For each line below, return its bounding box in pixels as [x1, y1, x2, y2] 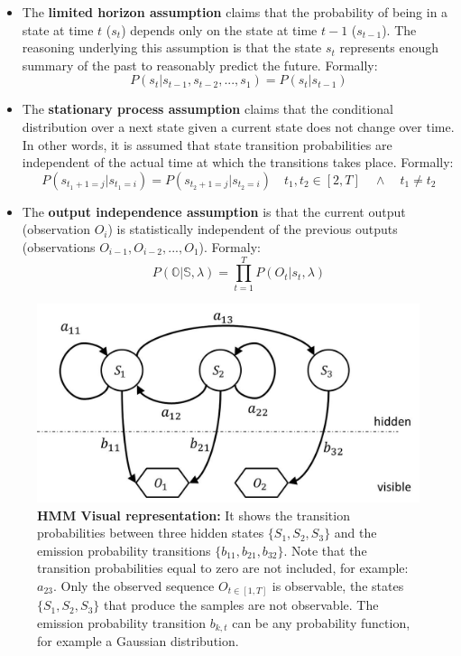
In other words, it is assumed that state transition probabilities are [22, 135, 392, 154]
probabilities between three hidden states [37, 523, 264, 542]
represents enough [339, 38, 439, 57]
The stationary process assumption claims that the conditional [22, 99, 393, 118]
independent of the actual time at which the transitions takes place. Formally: [22, 153, 454, 172]
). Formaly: [198, 237, 261, 256]
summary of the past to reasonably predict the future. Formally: [22, 55, 378, 74]
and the [334, 523, 377, 542]
